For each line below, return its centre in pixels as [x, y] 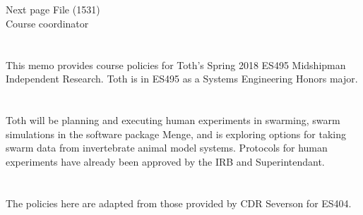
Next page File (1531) [53, 10]
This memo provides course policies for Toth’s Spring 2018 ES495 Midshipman [176, 64]
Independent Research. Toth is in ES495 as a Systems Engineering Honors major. [182, 79]
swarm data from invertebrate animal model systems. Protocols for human [167, 148]
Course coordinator [47, 23]
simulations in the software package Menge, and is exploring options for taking [176, 134]
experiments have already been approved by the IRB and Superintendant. [165, 161]
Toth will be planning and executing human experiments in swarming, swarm [173, 119]
